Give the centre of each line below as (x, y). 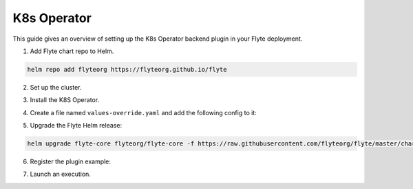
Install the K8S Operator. (65, 100)
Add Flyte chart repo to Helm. (72, 51)
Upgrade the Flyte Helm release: (76, 126)
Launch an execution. (60, 174)
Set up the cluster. (56, 87)
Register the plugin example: (71, 161)
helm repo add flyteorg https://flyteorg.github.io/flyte (127, 69)
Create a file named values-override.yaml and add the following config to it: (144, 112)
